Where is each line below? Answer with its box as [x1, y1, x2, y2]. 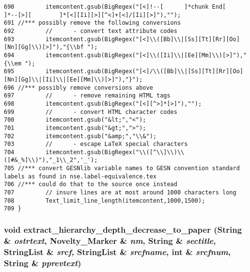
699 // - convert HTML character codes [4, 108, 177, 115]
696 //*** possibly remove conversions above [4, 84, 153, 91]
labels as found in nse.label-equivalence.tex [4, 173, 156, 180]
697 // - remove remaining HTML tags [4, 92, 171, 99]
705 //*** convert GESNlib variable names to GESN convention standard [4, 165, 240, 172]
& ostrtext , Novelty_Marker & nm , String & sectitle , [4, 234, 216, 246]
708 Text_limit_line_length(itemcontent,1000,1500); [4, 197, 205, 204]
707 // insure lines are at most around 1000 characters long [4, 189, 236, 196]
